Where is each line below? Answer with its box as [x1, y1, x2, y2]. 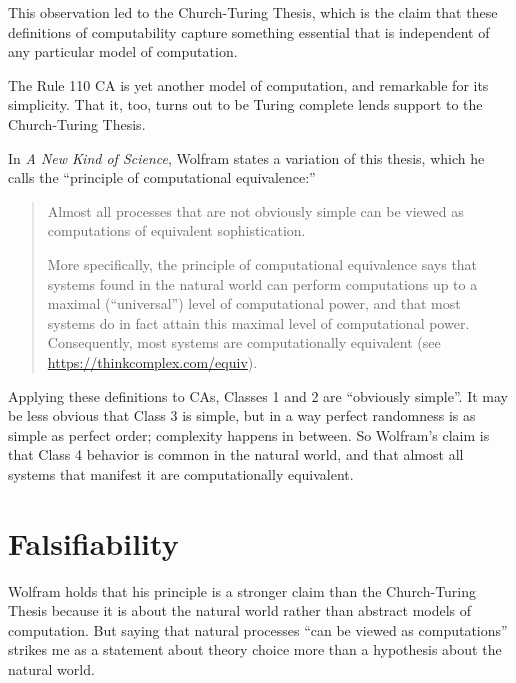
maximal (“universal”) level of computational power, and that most [47, 293, 461, 314]
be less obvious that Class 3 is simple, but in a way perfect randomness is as [8, 405, 476, 426]
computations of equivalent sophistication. [47, 220, 306, 241]
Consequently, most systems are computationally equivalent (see [47, 332, 441, 353]
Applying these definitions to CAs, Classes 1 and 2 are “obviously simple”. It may [8, 385, 508, 406]
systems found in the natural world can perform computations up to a [47, 273, 478, 294]
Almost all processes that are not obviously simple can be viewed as [47, 200, 464, 221]
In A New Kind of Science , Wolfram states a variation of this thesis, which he [8, 147, 485, 168]
